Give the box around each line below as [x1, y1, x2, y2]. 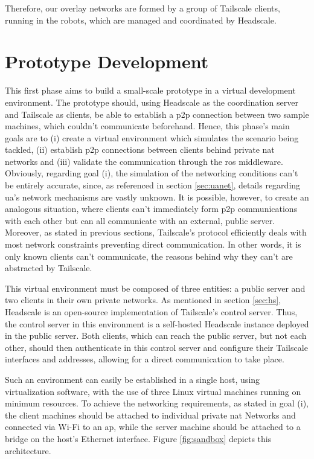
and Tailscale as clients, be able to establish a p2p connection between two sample [5, 108, 309, 120]
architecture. [5, 444, 51, 457]
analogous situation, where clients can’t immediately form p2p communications [5, 202, 298, 215]
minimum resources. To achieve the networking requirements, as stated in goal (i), [5, 397, 309, 409]
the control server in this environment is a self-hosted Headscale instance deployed [5, 317, 309, 330]
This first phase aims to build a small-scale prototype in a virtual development [5, 84, 296, 97]
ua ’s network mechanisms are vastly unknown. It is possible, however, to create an [5, 190, 309, 203]
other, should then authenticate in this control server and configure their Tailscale [5, 341, 308, 353]
